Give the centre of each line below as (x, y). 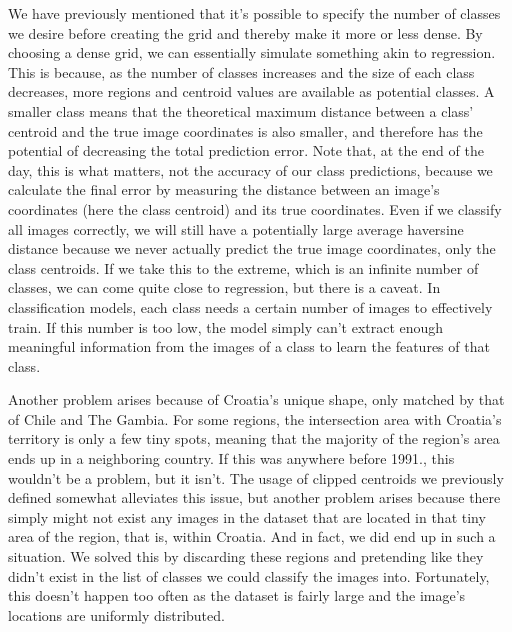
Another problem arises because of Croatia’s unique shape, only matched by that (256, 399)
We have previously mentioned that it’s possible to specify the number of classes (254, 13)
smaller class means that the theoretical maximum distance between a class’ (241, 110)
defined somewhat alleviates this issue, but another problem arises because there (254, 497)
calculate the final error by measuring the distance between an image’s (224, 189)
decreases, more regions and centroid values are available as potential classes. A (251, 91)
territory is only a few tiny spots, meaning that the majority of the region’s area (254, 438)
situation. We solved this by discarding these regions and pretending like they (246, 556)
